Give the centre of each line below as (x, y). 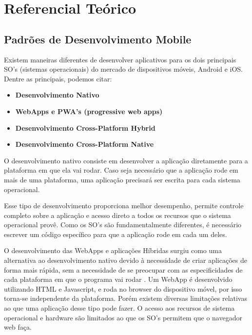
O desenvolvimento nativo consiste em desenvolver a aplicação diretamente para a (126, 160)
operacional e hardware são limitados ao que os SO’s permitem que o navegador (123, 317)
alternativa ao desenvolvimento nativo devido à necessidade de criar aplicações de (126, 260)
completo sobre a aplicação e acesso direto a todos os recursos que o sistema (117, 215)
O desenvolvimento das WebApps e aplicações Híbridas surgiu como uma (113, 250)
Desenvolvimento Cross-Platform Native (85, 144)
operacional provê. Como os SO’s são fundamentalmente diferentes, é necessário (123, 225)
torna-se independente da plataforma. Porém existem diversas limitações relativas (126, 298)
